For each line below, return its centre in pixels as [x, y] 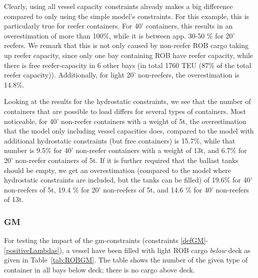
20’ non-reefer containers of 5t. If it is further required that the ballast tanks [121, 160]
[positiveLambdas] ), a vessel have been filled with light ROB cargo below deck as [127, 250]
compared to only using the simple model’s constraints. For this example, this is [127, 16]
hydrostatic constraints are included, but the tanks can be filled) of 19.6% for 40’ [128, 180]
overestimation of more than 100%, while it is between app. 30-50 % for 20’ [119, 35]
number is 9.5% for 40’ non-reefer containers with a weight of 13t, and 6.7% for [125, 150]
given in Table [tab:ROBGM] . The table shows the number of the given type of [126, 260]
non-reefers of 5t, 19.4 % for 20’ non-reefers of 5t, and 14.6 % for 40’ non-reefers [127, 189]
